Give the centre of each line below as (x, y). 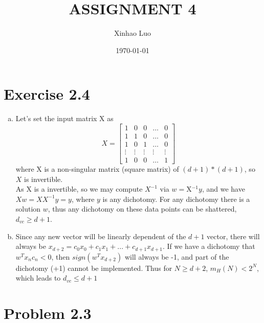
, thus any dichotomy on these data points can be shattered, (142, 209)
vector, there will (233, 236)
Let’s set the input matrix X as (64, 118)
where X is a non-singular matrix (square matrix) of (97, 169)
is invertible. (43, 179)
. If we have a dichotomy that (209, 246)
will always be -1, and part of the (177, 256)
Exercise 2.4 (47, 94)
